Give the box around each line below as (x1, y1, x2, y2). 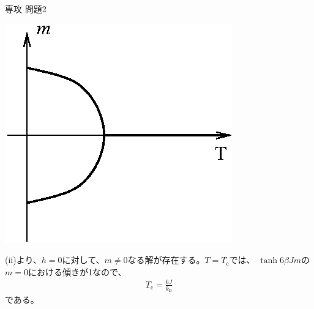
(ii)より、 (5, 253, 42, 266)
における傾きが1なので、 (28, 265, 127, 278)
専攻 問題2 (5, 2, 47, 15)
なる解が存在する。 (127, 253, 205, 266)
